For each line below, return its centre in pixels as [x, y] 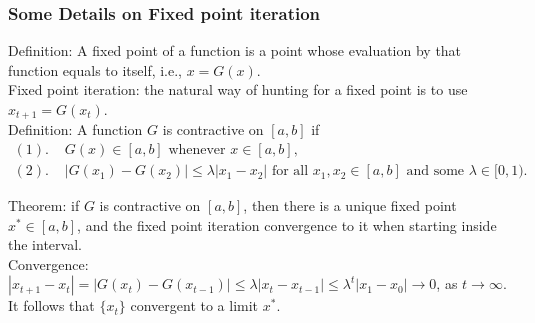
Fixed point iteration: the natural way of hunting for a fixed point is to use [238, 89]
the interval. [45, 244]
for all [290, 171]
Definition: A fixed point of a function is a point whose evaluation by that [235, 50]
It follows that [51, 305]
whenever [197, 150]
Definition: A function [75, 129]
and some [435, 171]
